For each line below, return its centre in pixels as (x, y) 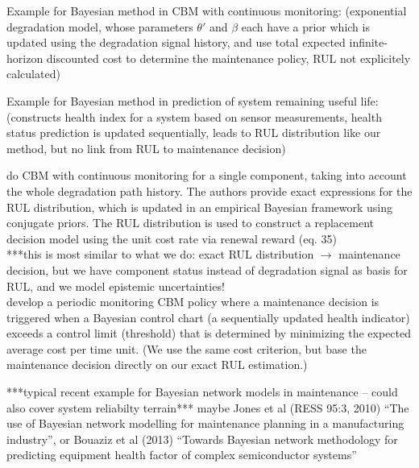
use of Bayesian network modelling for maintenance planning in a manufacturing (205, 423)
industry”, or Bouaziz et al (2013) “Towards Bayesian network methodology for (202, 439)
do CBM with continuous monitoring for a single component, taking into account (207, 175)
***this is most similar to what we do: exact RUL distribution (160, 254)
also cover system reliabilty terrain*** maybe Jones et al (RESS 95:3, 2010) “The (208, 407)
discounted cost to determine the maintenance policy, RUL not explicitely (228, 58)
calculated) (33, 74)
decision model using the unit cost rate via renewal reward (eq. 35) (172, 238)
